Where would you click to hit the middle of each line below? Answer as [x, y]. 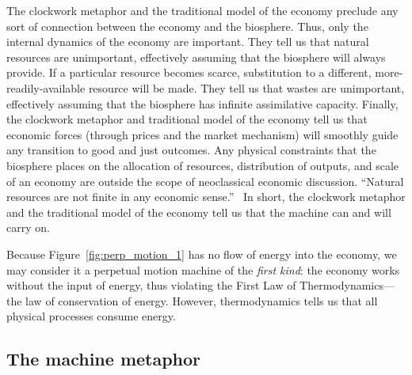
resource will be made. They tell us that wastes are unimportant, [246, 87]
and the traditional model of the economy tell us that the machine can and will [199, 212]
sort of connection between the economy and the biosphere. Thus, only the [187, 26]
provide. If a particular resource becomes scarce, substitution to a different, [189, 72]
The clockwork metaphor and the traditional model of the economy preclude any [202, 10]
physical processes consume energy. [91, 316]
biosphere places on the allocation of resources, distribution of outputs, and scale [202, 165]
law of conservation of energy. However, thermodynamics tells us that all [202, 300]
